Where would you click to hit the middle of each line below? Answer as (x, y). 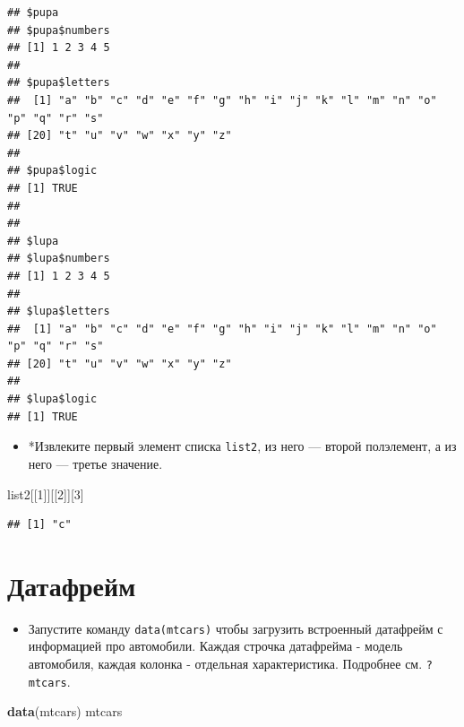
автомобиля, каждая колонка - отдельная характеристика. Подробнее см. (225, 664)
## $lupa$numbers (59, 259)
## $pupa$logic (52, 171)
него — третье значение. (95, 463)
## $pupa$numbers (59, 30)
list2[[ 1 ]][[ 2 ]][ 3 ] (46, 493)
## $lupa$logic (52, 399)
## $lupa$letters (59, 312)
